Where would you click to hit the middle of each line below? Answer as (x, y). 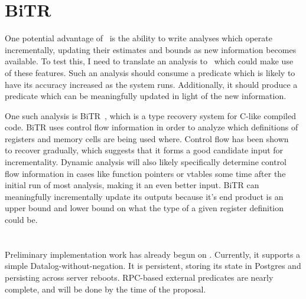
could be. (21, 220)
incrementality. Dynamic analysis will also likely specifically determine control (146, 162)
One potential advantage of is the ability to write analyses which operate (139, 38)
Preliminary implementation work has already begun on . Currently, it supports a (153, 254)
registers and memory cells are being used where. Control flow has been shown (147, 138)
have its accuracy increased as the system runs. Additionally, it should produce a (151, 84)
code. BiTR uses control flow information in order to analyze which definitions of (152, 127)
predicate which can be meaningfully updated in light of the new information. (146, 96)
